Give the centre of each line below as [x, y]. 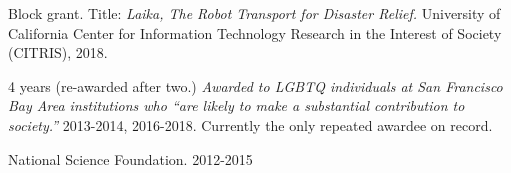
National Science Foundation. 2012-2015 [130, 158]
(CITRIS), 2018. [58, 52]
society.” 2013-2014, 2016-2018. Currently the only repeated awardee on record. [250, 124]
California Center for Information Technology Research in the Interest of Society [255, 32]
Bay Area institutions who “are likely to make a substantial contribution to [236, 105]
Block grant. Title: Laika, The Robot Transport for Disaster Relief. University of [254, 13]
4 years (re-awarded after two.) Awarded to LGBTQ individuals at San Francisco [255, 85]
